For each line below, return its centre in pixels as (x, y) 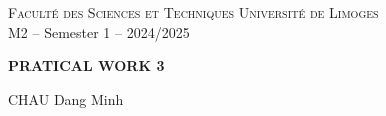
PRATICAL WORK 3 (86, 65)
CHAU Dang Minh (66, 98)
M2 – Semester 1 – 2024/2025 (99, 31)
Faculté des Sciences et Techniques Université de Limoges (193, 12)
